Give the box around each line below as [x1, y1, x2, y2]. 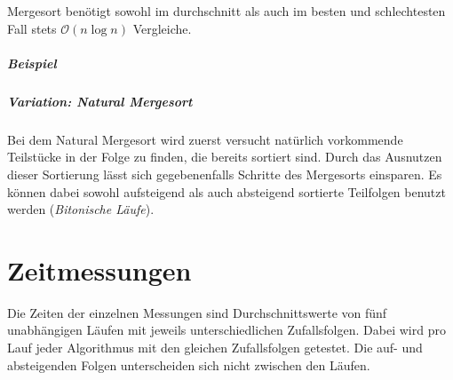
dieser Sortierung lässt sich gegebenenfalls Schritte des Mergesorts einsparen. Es [7, 164, 442, 183]
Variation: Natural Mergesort [7, 91, 193, 110]
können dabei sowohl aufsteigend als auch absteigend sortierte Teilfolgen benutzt [7, 182, 446, 201]
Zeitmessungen [7, 251, 192, 288]
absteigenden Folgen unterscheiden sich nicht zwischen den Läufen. [7, 355, 370, 374]
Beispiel [7, 53, 57, 72]
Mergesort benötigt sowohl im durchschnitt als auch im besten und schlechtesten [7, 2, 446, 20]
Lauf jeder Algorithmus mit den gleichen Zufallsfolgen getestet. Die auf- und [7, 338, 423, 356]
